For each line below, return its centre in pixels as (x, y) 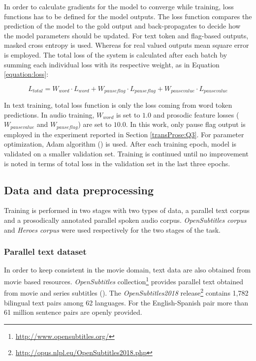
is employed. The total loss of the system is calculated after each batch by (116, 54)
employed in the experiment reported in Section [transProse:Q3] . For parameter (124, 134)
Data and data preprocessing (79, 190)
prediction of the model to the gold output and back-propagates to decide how (122, 26)
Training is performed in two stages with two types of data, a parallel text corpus (127, 210)
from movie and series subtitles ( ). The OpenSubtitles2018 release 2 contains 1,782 (126, 292)
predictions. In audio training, (49, 114)
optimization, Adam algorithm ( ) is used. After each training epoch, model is (120, 144)
